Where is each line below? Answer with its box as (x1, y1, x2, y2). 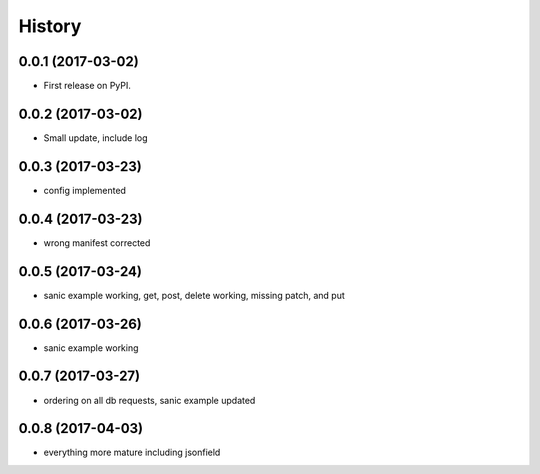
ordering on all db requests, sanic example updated (43, 394, 256, 406)
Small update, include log (43, 131, 149, 144)
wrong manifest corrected (43, 236, 151, 249)
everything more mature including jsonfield (43, 446, 221, 459)
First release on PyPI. (43, 80, 132, 92)
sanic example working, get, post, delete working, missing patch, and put (43, 289, 345, 301)
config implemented (43, 184, 127, 196)
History (18, 15, 82, 37)
